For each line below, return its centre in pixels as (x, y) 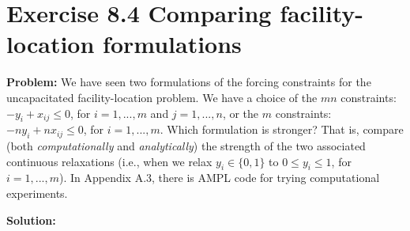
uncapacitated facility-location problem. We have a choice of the (162, 97)
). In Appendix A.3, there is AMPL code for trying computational (219, 178)
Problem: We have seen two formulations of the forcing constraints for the (189, 82)
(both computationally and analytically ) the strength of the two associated (186, 146)
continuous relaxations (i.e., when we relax (109, 161)
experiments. (37, 193)
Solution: (31, 220)
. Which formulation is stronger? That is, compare (282, 129)
